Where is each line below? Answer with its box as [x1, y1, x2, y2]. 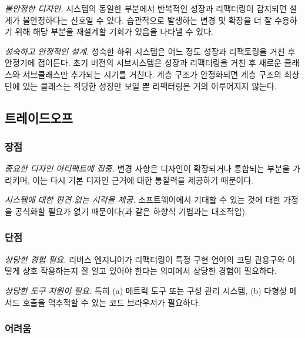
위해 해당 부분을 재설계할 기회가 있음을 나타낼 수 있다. [15, 25, 213, 38]
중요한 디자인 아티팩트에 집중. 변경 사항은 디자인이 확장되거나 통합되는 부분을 [5, 162, 290, 175]
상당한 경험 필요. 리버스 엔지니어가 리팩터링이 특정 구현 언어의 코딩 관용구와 [5, 253, 285, 265]
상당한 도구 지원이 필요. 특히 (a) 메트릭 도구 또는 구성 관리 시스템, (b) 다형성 [5, 284, 287, 296]
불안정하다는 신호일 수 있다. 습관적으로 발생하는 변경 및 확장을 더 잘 [22, 14, 272, 26]
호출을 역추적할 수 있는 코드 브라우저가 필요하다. [22, 296, 200, 308]
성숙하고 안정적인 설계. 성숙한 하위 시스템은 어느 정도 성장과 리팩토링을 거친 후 [5, 45, 296, 57]
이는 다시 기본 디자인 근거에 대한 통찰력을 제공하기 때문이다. [32, 173, 254, 186]
